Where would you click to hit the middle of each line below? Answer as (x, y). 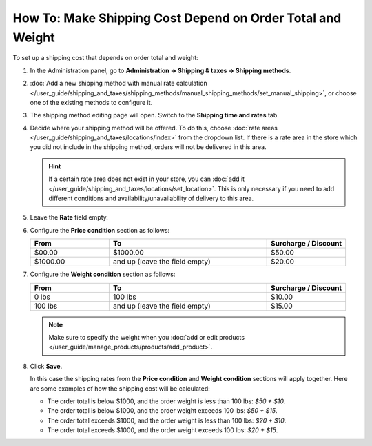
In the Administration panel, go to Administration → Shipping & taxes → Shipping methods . (161, 70)
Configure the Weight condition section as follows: (103, 274)
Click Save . (46, 366)
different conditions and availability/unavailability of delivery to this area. (151, 198)
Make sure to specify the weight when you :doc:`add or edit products (146, 337)
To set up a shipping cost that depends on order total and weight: (106, 58)
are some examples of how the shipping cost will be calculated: (120, 388)
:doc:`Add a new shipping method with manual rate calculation (118, 84)
